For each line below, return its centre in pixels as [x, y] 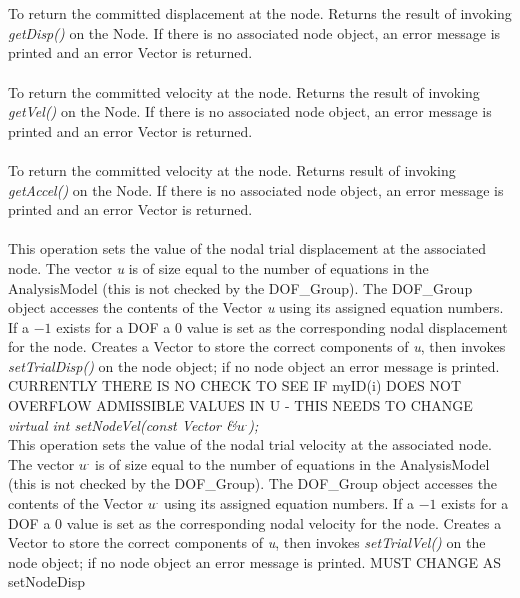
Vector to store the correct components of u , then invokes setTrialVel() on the [247, 542]
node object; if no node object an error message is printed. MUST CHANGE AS [255, 561]
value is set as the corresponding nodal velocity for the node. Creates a [284, 522]
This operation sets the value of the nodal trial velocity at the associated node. [250, 444]
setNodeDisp [46, 581]
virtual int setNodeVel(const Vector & [122, 424]
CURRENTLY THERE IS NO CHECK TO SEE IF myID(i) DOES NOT [235, 385]
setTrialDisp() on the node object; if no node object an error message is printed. [254, 365]
